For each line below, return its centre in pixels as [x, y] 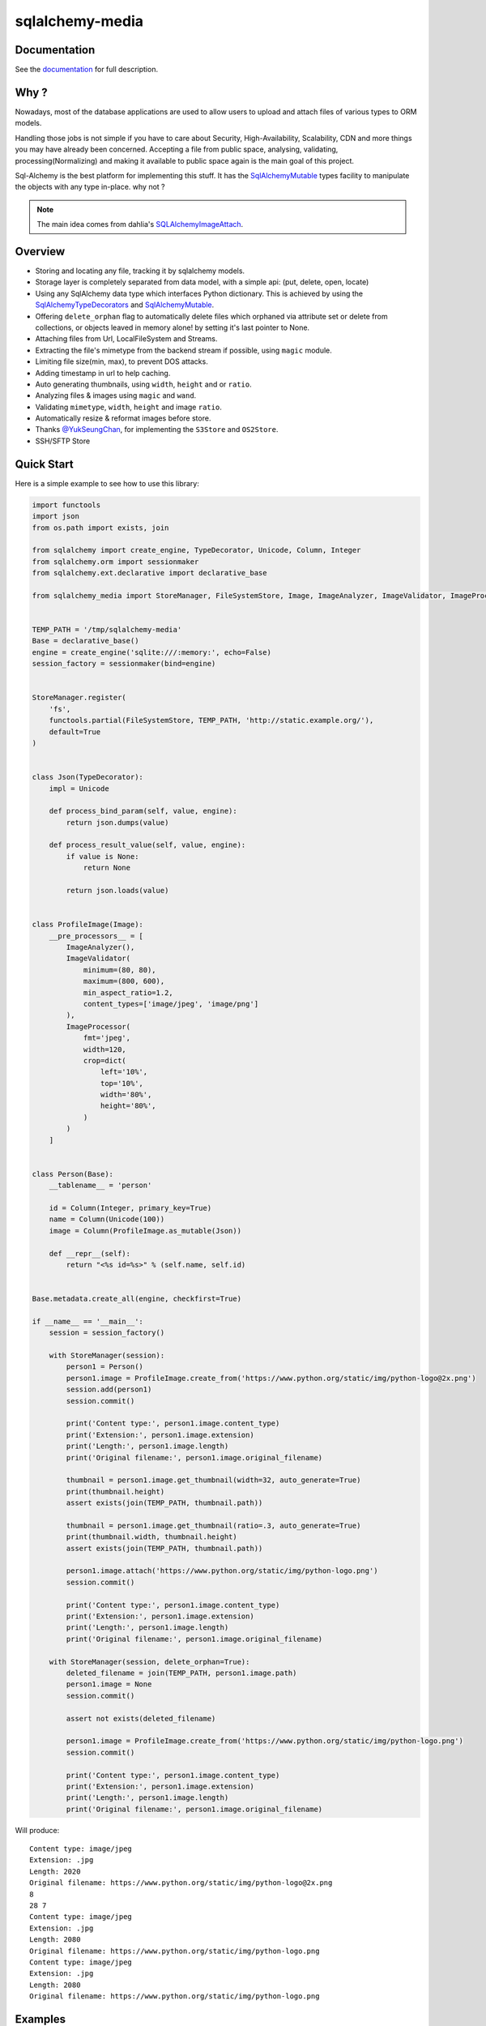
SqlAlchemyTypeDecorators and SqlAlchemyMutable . [125, 305]
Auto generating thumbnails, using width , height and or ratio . [144, 384]
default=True [75, 732]
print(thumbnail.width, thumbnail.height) [152, 1537]
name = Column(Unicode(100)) [107, 1219]
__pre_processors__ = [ [96, 936]
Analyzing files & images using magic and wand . [116, 395]
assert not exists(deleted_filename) [141, 1718]
